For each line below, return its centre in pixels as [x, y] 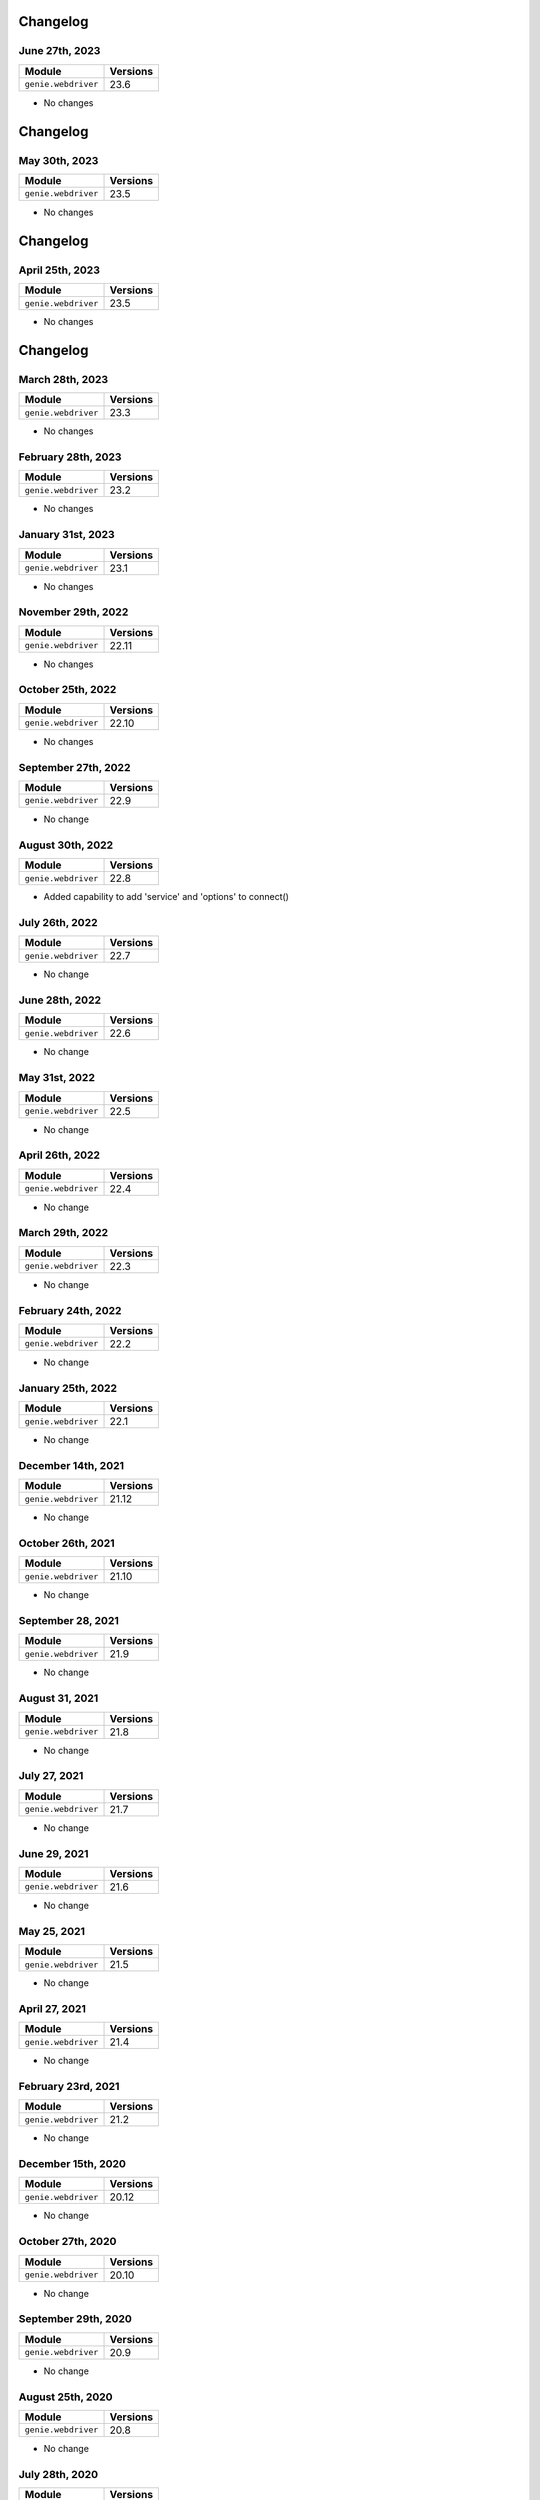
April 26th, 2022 [59, 1155]
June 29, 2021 [53, 1853]
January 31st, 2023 [66, 535]
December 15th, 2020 [72, 2164]
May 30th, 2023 [58, 160]
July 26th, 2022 [58, 922]
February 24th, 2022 [70, 1310]
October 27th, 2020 [67, 2242]
